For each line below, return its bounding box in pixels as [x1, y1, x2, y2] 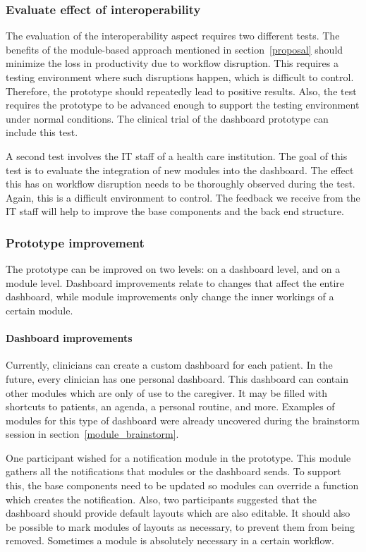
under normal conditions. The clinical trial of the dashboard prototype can [6, 111, 329, 125]
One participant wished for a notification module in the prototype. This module [6, 450, 351, 465]
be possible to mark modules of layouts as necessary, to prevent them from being [6, 519, 355, 534]
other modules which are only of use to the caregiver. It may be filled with [6, 385, 328, 400]
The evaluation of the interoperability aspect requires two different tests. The [6, 28, 340, 43]
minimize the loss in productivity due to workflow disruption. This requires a [6, 56, 338, 70]
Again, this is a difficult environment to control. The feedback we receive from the [6, 190, 360, 204]
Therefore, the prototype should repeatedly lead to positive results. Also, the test [6, 83, 357, 98]
